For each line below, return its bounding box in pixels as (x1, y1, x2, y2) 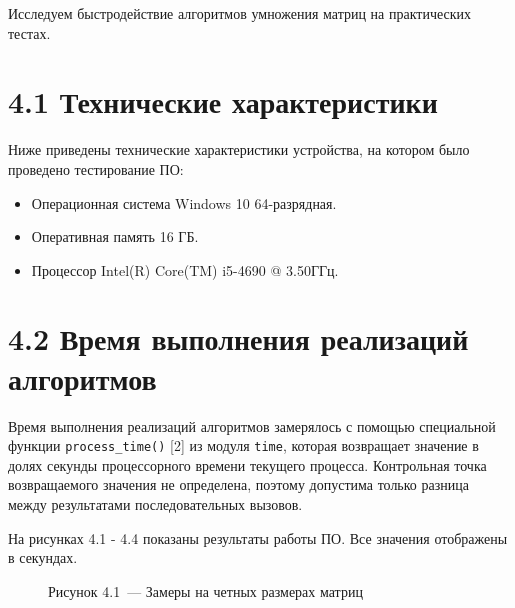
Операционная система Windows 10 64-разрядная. (31, 192, 337, 213)
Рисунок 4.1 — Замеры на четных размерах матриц (48, 580, 363, 601)
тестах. (8, 22, 51, 43)
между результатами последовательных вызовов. (8, 494, 303, 515)
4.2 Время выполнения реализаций (8, 318, 469, 359)
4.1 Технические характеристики (8, 81, 438, 122)
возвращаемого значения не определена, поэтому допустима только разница (8, 474, 469, 495)
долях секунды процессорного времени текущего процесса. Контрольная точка (8, 454, 487, 475)
